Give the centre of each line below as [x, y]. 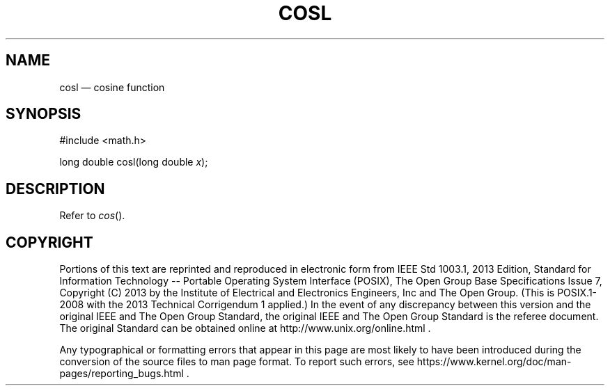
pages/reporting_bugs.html [122, 374]
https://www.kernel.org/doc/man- [494, 362]
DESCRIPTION [55, 189]
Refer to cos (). [92, 216]
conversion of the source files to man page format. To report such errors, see [237, 362]
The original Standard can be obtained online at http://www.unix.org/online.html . [245, 328]
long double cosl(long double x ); [134, 162]
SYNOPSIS [44, 114]
